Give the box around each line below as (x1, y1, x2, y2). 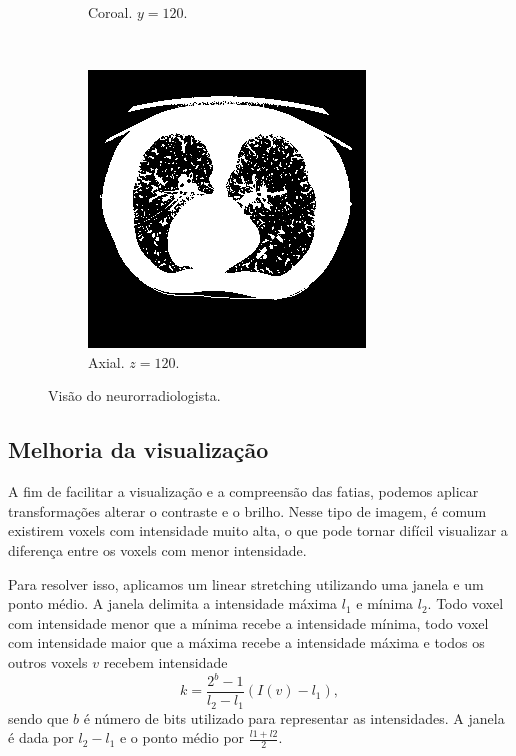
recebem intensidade (103, 651, 228, 672)
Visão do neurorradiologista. (48, 385, 221, 406)
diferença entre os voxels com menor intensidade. (8, 539, 307, 560)
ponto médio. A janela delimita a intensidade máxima (8, 593, 338, 614)
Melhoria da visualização (8, 434, 269, 465)
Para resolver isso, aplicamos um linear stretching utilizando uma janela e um (8, 573, 484, 594)
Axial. (88, 351, 125, 372)
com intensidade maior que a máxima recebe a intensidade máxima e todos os (8, 632, 485, 653)
